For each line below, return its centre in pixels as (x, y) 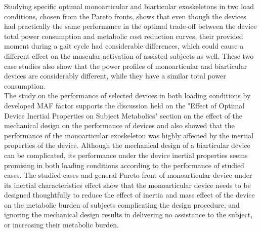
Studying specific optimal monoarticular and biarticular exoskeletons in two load (129, 6)
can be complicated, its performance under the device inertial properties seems (126, 155)
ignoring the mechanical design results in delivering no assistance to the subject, (128, 215)
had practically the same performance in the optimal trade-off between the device (130, 26)
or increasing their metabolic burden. (61, 225)
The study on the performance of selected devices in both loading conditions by (127, 95)
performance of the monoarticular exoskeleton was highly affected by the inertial (129, 135)
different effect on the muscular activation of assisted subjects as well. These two (129, 55)
